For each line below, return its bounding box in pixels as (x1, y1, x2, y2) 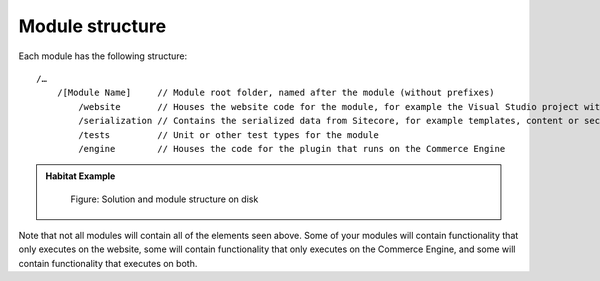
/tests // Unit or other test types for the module (78, 129, 379, 140)
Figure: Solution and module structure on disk (70, 193, 259, 205)
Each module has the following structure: (18, 50, 188, 62)
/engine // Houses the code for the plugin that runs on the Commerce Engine (78, 143, 506, 154)
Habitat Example (45, 170, 116, 182)
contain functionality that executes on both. (18, 257, 198, 269)
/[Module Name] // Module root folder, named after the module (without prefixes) (56, 87, 495, 99)
